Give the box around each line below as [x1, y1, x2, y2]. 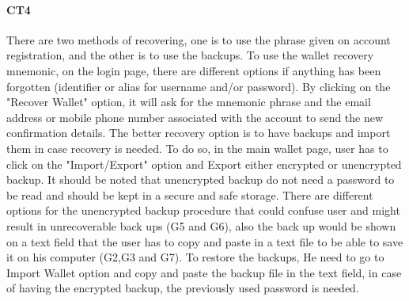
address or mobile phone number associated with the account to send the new [6, 109, 384, 125]
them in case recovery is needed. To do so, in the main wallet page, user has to [6, 139, 388, 156]
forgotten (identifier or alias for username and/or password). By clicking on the [6, 78, 391, 94]
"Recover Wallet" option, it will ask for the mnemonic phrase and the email [6, 93, 371, 110]
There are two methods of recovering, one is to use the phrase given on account [6, 31, 391, 48]
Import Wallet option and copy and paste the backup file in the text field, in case [6, 264, 402, 280]
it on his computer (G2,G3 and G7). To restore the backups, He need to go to [6, 249, 384, 265]
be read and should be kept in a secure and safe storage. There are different [6, 186, 373, 203]
